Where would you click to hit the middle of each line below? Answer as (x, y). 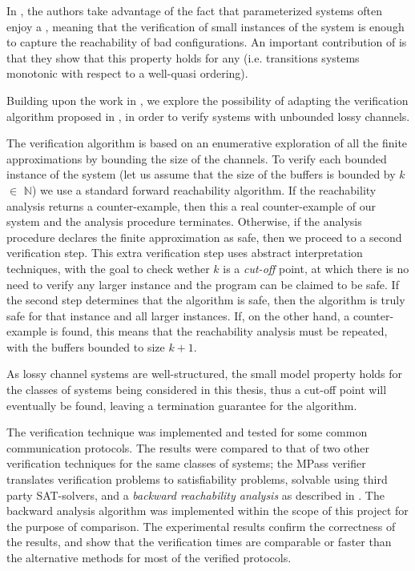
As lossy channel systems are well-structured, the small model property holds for (205, 374)
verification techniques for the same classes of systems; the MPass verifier (186, 463)
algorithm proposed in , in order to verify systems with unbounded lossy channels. (208, 116)
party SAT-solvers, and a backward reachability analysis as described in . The (195, 495)
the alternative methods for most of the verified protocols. (149, 557)
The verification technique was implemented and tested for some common (187, 432)
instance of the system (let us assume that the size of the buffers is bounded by (201, 174)
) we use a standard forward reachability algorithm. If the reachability (204, 189)
